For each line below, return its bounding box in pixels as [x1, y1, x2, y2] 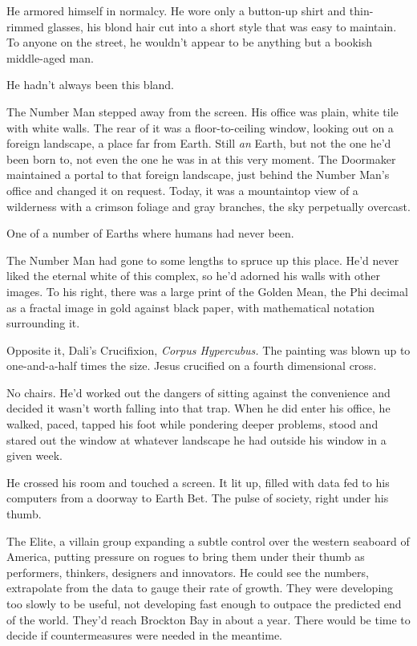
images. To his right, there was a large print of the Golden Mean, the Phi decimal [6, 282, 408, 299]
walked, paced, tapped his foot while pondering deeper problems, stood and [6, 416, 379, 433]
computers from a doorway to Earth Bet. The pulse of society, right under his [6, 490, 389, 506]
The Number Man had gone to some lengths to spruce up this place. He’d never [6, 251, 399, 268]
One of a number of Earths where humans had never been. [6, 225, 294, 242]
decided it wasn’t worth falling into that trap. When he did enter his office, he [6, 400, 391, 416]
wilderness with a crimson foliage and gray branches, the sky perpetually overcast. [6, 197, 411, 214]
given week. [6, 447, 63, 464]
